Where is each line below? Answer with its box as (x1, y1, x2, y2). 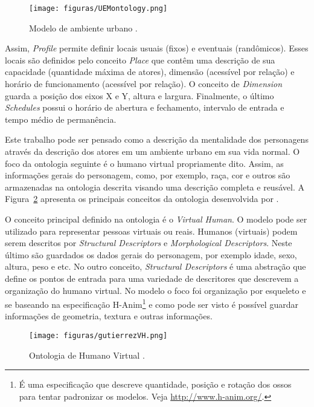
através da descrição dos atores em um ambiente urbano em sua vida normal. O (5, 145, 300, 157)
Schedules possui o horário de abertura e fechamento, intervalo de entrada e (5, 101, 284, 114)
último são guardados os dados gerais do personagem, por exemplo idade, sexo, (5, 248, 297, 261)
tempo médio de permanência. (5, 112, 117, 125)
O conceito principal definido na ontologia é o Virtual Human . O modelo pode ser (5, 212, 307, 225)
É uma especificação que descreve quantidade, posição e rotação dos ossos (19, 378, 292, 391)
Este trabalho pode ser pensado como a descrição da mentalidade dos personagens (5, 133, 309, 146)
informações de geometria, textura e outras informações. (5, 310, 213, 322)
